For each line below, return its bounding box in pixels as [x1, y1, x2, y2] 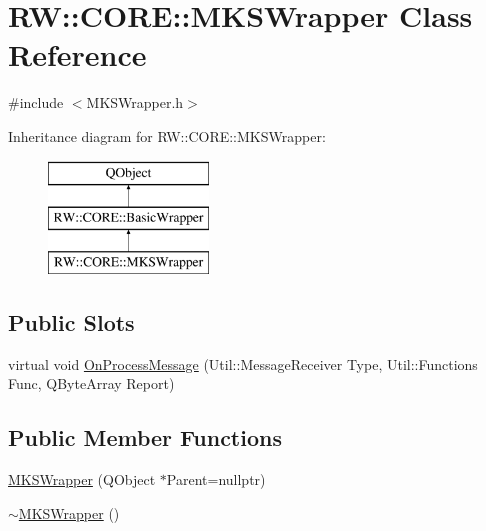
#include [8, 92, 64, 113]
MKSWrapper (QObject [8, 469, 156, 490]
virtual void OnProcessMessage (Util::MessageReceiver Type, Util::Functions [8, 353, 478, 374]
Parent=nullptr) [166, 469, 266, 490]
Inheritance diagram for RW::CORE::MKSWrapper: [8, 125, 326, 146]
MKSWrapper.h [86, 92, 184, 113]
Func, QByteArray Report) [8, 373, 175, 394]
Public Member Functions [8, 422, 282, 453]
